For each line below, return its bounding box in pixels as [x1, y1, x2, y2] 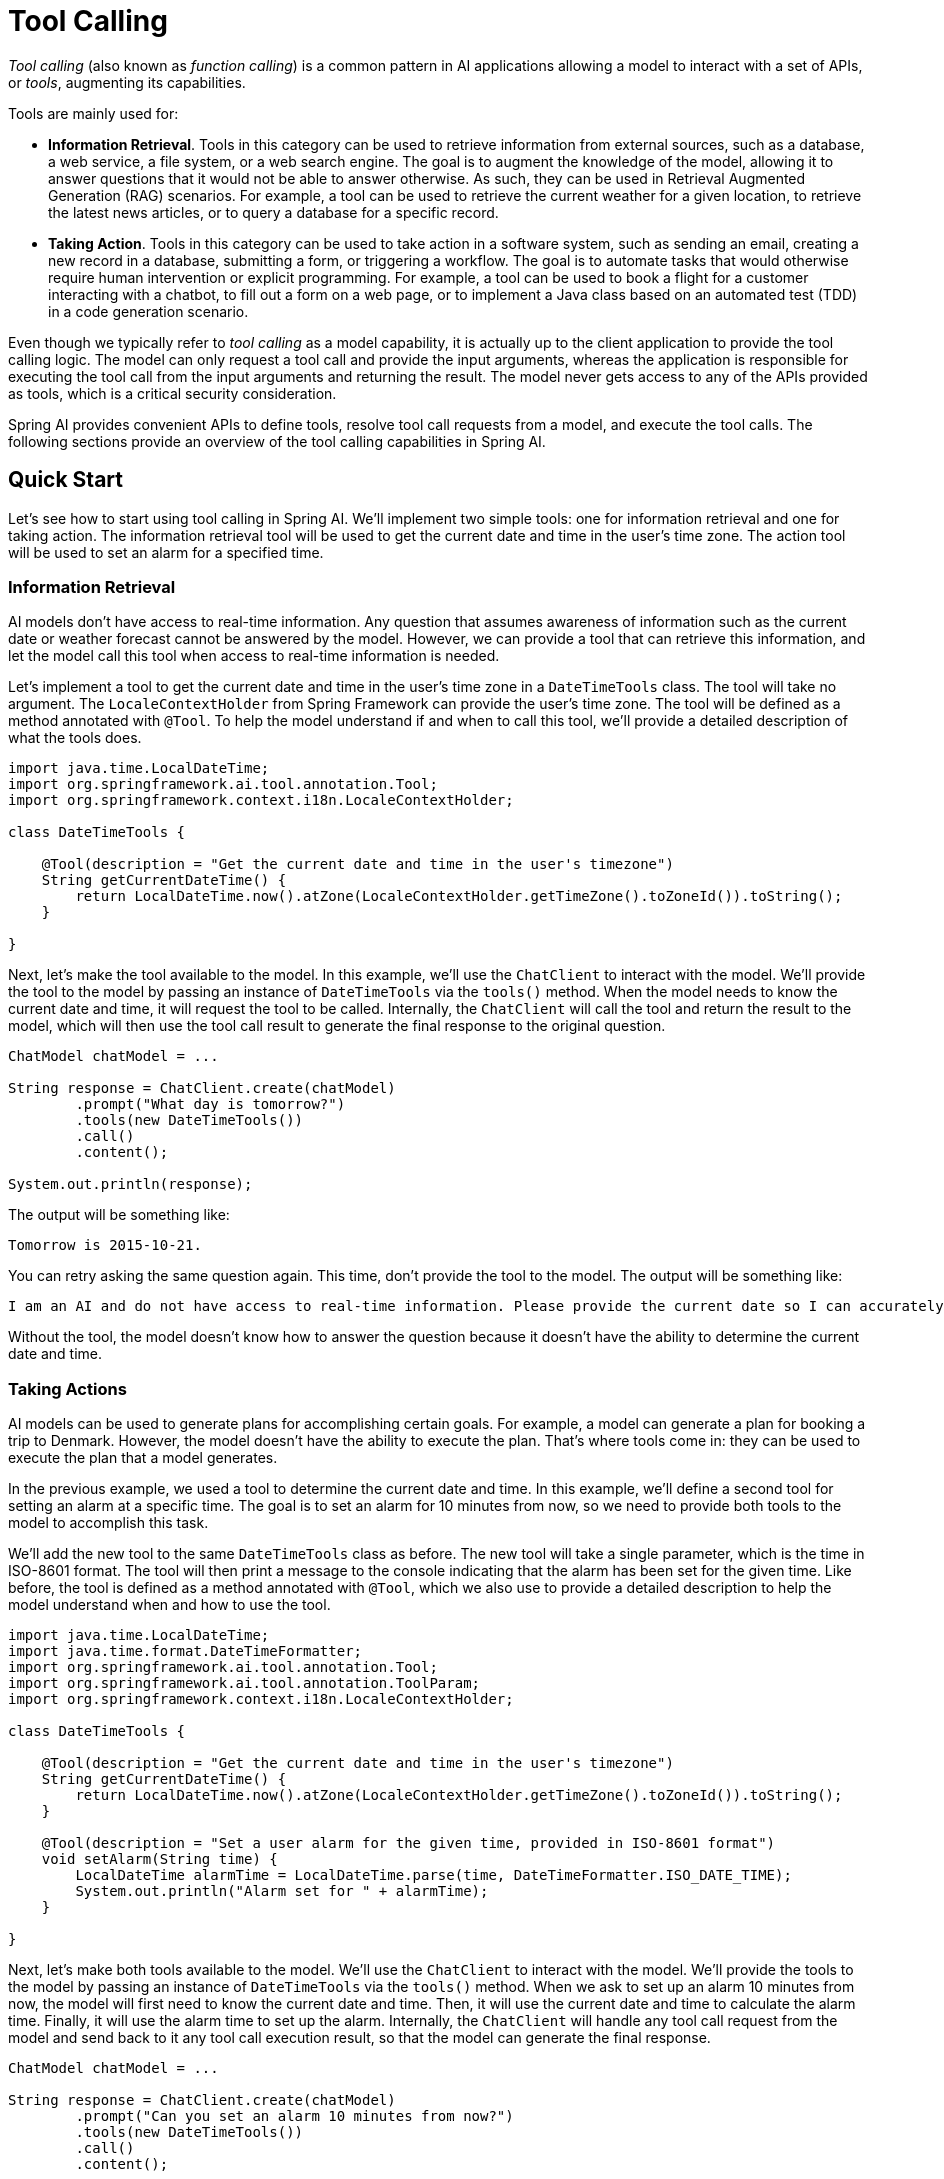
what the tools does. [8, 729, 142, 747]
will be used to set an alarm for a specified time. [8, 543, 324, 561]
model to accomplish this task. [8, 1514, 209, 1532]
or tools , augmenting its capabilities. [8, 73, 246, 91]
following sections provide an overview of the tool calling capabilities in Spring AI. [8, 432, 546, 450]
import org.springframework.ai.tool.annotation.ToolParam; [8, 1675, 481, 1692]
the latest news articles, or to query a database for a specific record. [48, 203, 499, 221]
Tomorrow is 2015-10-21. [8, 1237, 202, 1254]
